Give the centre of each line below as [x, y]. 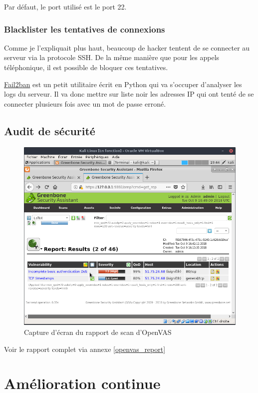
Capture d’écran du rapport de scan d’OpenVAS [98, 332]
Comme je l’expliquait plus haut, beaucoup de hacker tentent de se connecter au [127, 47]
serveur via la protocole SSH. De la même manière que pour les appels [112, 57]
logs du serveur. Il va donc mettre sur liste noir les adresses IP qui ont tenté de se [129, 94]
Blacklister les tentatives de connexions [85, 29]
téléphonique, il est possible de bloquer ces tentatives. [86, 67]
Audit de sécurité [50, 130]
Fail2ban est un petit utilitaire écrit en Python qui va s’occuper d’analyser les [123, 84]
